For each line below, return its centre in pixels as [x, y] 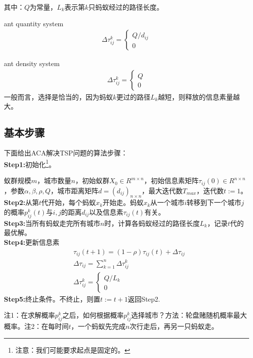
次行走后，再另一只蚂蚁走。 [174, 326]
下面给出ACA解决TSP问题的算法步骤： [66, 153]
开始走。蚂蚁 [123, 202]
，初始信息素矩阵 [171, 180]
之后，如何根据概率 [93, 315]
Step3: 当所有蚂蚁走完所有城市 [52, 223]
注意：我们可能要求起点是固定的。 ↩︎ [73, 349]
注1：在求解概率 [29, 315]
